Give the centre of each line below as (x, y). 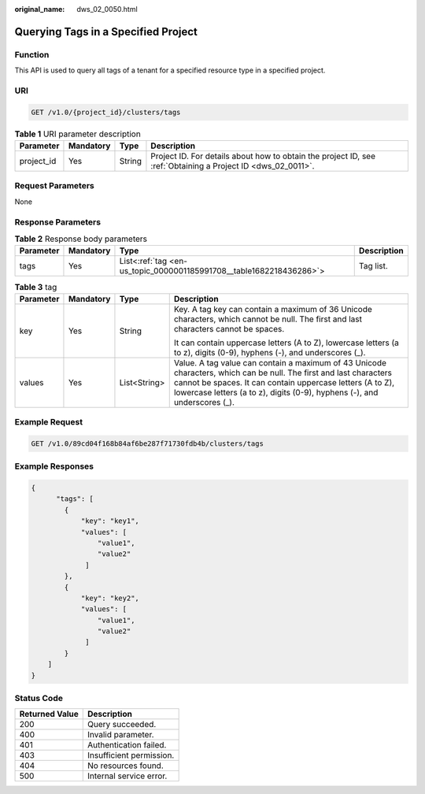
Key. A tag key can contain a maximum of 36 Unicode (273, 309)
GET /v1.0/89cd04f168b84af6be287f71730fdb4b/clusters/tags (147, 443)
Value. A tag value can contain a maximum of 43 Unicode (280, 362)
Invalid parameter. (120, 735)
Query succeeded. (122, 725)
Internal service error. (127, 776)
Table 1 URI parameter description (78, 134)
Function (32, 54)
